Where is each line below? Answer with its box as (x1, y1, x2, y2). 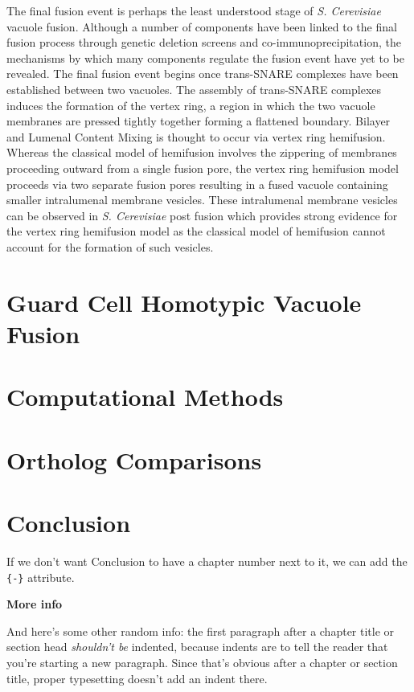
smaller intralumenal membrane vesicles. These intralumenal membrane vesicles (6, 191, 398, 208)
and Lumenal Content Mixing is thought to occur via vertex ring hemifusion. (6, 128, 386, 145)
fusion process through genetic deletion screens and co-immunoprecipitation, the (6, 34, 401, 51)
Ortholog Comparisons (6, 443, 262, 476)
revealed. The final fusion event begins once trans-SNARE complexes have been (6, 65, 399, 82)
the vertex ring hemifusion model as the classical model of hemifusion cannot (6, 223, 386, 240)
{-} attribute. (6, 568, 75, 585)
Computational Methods (6, 380, 284, 413)
